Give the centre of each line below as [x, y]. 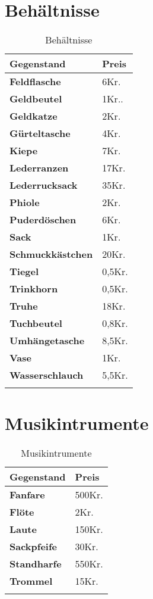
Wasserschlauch [47, 375]
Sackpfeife [33, 547]
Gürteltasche [40, 133]
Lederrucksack [44, 185]
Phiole [25, 202]
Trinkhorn [34, 289]
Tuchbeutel [36, 323]
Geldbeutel [36, 99]
